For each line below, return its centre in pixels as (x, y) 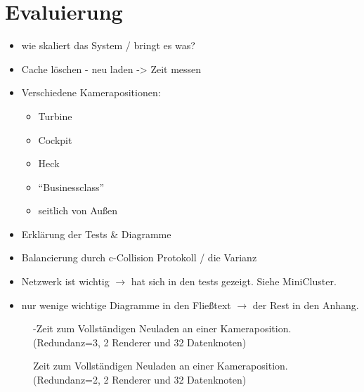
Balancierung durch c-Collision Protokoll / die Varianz (139, 257)
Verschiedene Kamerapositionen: (91, 92)
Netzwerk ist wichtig (65, 281)
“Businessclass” (71, 187)
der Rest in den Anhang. (306, 305)
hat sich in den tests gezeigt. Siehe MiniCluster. (234, 281)
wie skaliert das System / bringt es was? (108, 45)
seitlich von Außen (78, 210)
